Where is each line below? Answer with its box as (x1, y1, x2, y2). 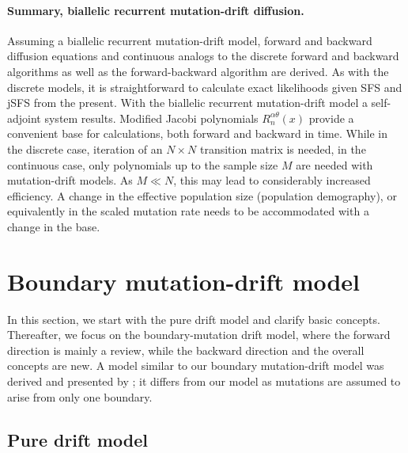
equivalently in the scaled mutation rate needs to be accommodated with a (7, 203, 369, 219)
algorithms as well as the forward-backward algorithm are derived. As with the (7, 63, 389, 79)
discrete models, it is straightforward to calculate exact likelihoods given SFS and (7, 78, 402, 95)
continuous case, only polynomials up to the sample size (7, 156, 278, 173)
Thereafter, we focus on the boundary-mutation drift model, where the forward (7, 326, 391, 343)
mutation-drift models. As (7, 172, 133, 188)
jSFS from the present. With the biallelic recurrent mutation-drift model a (7, 94, 368, 111)
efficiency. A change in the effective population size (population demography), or (7, 187, 397, 204)
